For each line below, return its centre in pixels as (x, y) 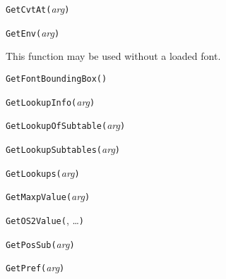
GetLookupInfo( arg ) (50, 101)
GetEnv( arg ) (33, 32)
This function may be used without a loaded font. (113, 56)
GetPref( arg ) (35, 267)
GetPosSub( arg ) (40, 243)
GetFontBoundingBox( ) (56, 79)
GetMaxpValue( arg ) (48, 196)
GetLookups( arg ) (43, 172)
